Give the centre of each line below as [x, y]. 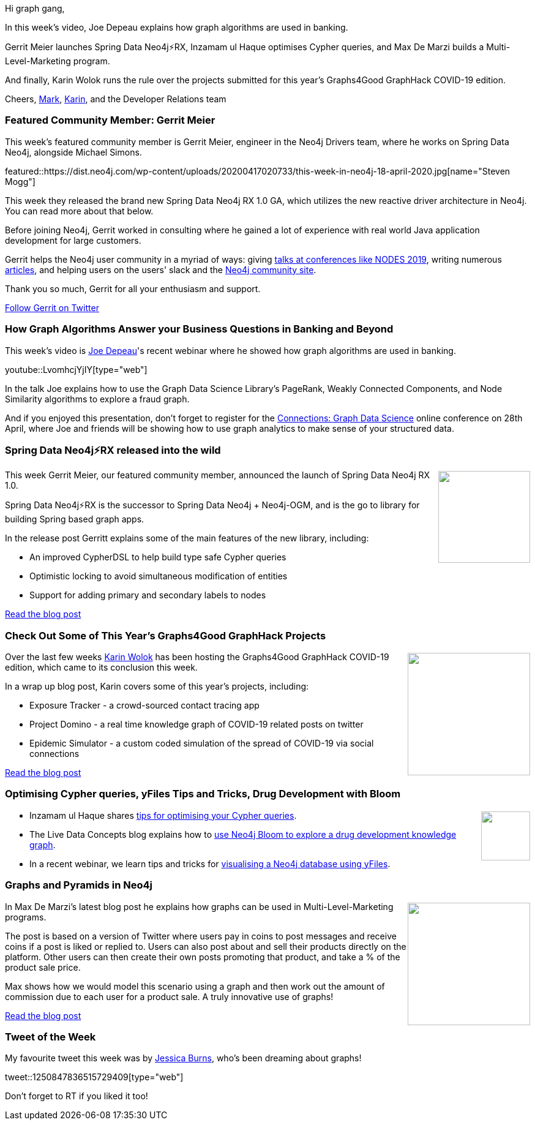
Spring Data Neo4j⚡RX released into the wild [113, 450]
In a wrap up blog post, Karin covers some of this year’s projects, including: [157, 686]
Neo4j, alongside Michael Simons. [73, 152]
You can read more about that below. [79, 211]
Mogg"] [20, 181]
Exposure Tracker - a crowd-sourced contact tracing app [144, 705]
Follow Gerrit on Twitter [52, 307]
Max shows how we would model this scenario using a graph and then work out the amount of [195, 986]
